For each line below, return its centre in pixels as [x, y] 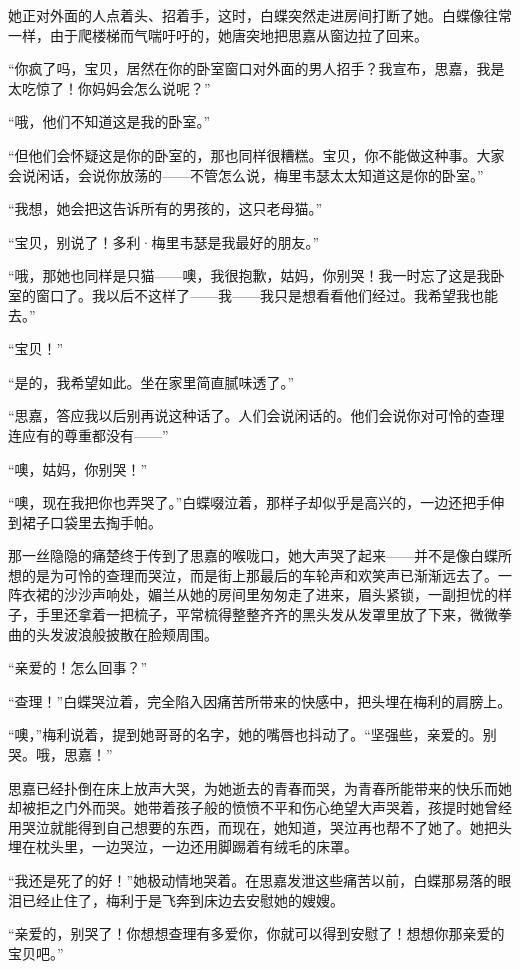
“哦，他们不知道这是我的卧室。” [109, 121]
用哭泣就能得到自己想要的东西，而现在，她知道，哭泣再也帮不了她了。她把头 [260, 826]
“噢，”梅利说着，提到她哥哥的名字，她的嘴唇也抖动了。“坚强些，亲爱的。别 [252, 734]
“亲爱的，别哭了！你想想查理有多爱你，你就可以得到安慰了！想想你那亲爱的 [256, 933]
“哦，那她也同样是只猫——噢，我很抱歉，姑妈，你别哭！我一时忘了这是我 [249, 275]
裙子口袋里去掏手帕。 [91, 521]
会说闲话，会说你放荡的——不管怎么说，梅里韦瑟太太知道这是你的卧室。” [246, 174]
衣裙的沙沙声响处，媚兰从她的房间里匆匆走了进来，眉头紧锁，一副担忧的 [259, 594]
